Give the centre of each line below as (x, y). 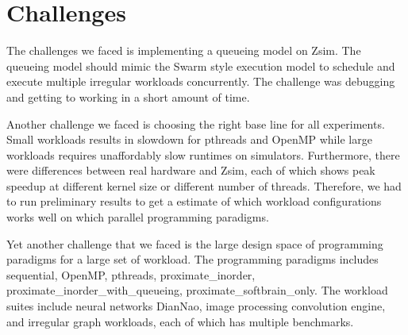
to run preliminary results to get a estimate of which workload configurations (194, 201)
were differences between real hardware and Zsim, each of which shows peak (191, 170)
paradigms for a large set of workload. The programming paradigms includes (192, 259)
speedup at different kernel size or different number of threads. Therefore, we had (204, 185)
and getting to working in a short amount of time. (128, 96)
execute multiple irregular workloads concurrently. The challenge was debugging (201, 81)
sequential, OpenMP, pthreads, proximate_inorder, (131, 274)
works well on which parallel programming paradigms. (138, 217)
